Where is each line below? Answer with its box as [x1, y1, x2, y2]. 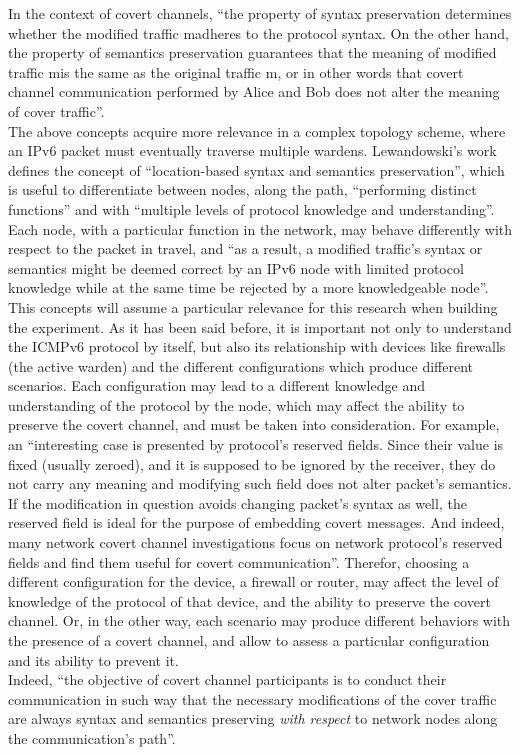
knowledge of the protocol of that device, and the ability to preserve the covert [8, 590, 491, 611]
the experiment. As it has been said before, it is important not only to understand [8, 316, 512, 337]
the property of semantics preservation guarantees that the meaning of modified [8, 42, 497, 63]
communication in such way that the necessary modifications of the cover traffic [8, 688, 497, 709]
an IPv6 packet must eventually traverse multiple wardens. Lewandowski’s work [8, 140, 497, 161]
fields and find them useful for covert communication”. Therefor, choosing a [8, 551, 470, 572]
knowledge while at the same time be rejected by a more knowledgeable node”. [8, 277, 489, 298]
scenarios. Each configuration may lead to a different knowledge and [8, 375, 425, 396]
